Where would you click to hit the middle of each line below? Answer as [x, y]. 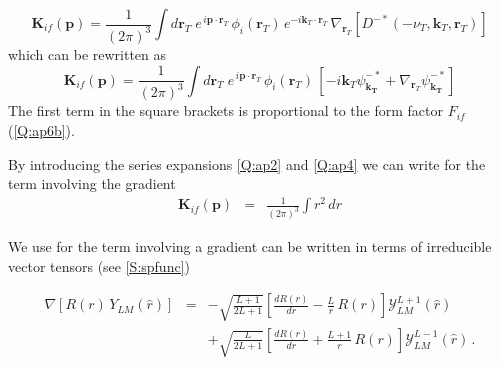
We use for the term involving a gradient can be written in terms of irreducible [250, 246]
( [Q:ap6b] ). [41, 130]
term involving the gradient [92, 183]
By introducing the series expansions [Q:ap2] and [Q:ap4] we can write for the [247, 163]
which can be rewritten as [87, 53]
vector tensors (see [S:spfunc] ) [99, 265]
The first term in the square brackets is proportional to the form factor [226, 110]
